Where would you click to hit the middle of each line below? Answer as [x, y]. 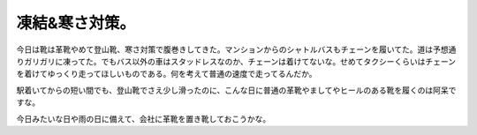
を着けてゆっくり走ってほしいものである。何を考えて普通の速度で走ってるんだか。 [167, 74]
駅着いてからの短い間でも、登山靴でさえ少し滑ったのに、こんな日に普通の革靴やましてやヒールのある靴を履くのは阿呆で [236, 90]
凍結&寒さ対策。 [76, 23]
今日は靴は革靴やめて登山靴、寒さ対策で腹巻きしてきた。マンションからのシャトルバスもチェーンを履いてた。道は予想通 [236, 49]
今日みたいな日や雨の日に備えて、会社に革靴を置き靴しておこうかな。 [144, 118]
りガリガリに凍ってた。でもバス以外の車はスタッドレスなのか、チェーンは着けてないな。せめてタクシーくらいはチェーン [236, 61]
